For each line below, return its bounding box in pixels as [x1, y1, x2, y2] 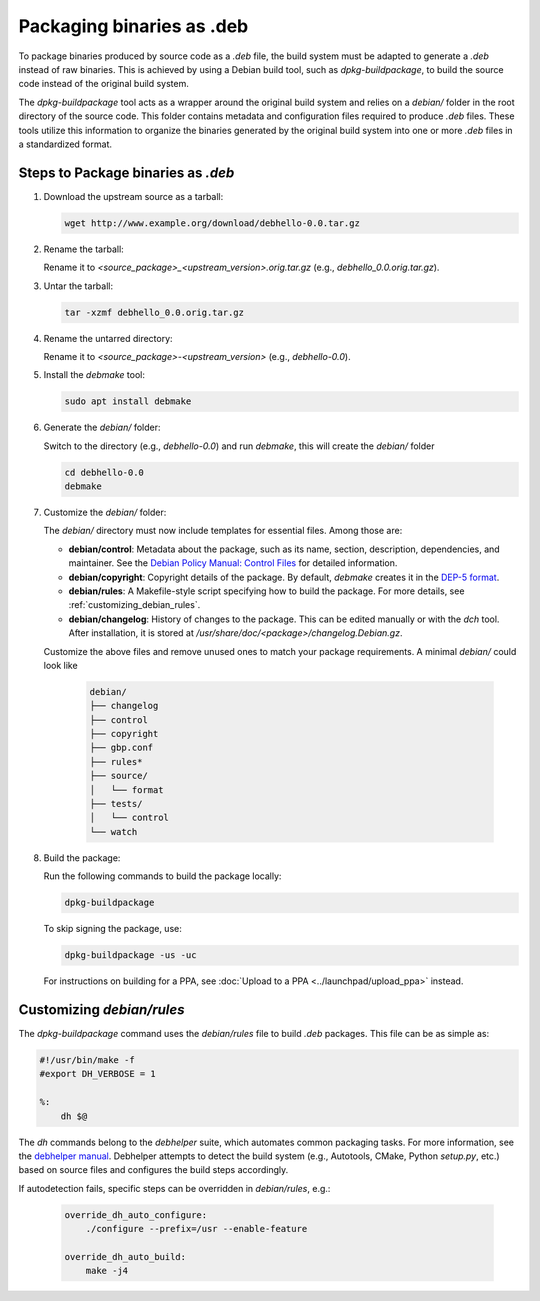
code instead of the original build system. [18, 78, 190, 90]
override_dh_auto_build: [64, 1251, 187, 1262]
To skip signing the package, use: [43, 923, 182, 935]
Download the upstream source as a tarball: [43, 190, 224, 202]
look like [43, 659, 79, 671]
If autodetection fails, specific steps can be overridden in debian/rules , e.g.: [18, 1182, 331, 1194]
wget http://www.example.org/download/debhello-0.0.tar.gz [64, 217, 360, 229]
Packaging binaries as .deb [18, 15, 249, 37]
